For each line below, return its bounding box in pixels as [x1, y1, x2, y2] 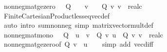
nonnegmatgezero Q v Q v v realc [3, 1, 142, 11]
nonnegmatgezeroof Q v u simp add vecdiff [3, 39, 153, 49]
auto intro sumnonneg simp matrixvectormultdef [3, 20, 153, 30]
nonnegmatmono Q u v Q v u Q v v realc [3, 29, 163, 39]
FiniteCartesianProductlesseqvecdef [3, 10, 110, 20]
